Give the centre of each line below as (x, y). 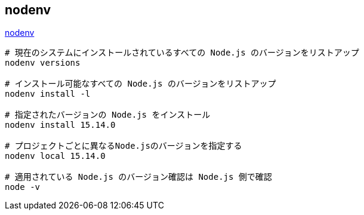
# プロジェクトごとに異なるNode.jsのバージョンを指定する (124, 146)
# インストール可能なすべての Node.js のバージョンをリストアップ (141, 84)
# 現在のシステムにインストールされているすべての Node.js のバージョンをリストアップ (182, 53)
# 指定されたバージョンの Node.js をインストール (108, 115)
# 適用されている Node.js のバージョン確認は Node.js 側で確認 (138, 177)
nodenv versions (43, 63)
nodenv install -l (48, 94)
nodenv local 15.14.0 (55, 156)
